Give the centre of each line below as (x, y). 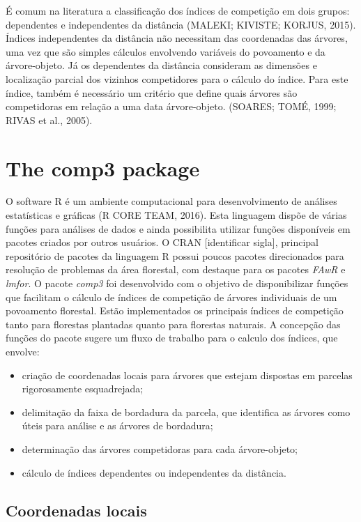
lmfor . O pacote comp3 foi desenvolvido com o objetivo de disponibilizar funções (177, 283)
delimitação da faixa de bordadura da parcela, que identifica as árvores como (186, 412)
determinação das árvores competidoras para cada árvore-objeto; (160, 448)
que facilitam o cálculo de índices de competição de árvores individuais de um (171, 297)
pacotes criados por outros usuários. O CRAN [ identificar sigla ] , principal (162, 242)
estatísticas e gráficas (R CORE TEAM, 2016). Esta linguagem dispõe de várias (176, 215)
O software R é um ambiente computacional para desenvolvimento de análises (171, 201)
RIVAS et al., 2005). (49, 120)
